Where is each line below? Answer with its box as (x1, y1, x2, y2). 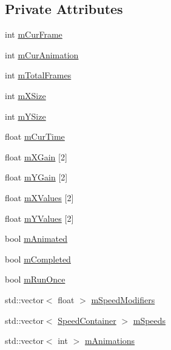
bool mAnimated (5, 232, 68, 245)
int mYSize (5, 109, 46, 122)
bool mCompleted (5, 252, 71, 265)
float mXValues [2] (5, 191, 74, 204)
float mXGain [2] (5, 150, 67, 163)
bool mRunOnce (5, 273, 65, 286)
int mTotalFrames (5, 69, 72, 81)
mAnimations (84, 334, 135, 347)
